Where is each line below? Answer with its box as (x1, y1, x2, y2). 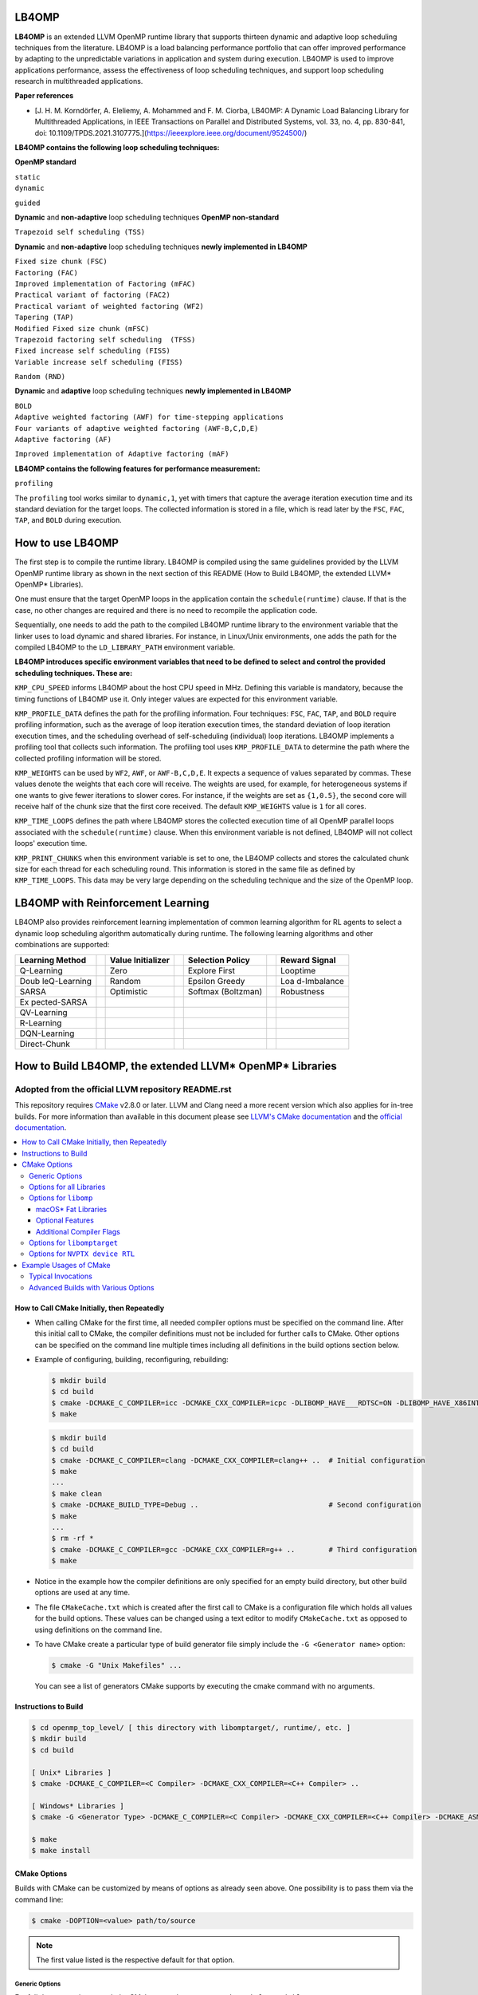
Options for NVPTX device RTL (29, 1249, 135, 1258)
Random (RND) (14, 372, 66, 381)
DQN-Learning (19, 1028, 75, 1039)
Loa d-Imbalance (280, 975, 344, 986)
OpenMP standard (14, 157, 77, 167)
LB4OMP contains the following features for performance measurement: (14, 464, 261, 473)
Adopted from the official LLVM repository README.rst (14, 1084, 232, 1095)
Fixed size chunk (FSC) (14, 257, 108, 267)
